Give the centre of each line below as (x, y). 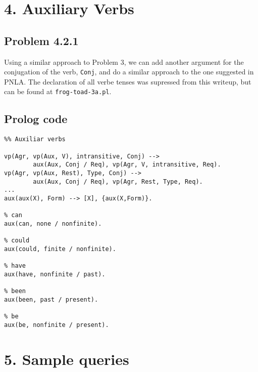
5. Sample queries (67, 359)
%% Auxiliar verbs (35, 139)
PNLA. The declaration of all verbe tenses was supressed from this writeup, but (128, 81)
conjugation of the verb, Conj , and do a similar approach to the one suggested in (129, 72)
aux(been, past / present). (51, 299)
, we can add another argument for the (184, 61)
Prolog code (36, 119)
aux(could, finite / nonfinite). (60, 249)
